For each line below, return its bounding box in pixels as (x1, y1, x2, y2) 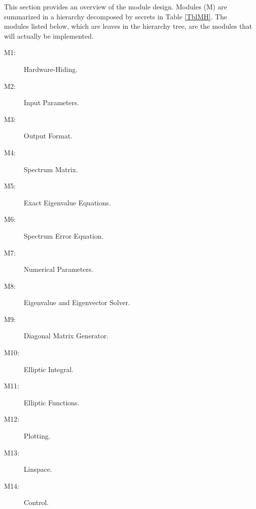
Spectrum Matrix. (24, 164, 78, 174)
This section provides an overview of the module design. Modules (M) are (4, 1, 227, 11)
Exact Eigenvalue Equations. (24, 197, 111, 207)
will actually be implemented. (4, 30, 94, 41)
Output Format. (24, 130, 73, 141)
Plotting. (24, 431, 51, 441)
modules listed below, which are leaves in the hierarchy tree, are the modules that (4, 21, 252, 31)
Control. (24, 497, 49, 508)
